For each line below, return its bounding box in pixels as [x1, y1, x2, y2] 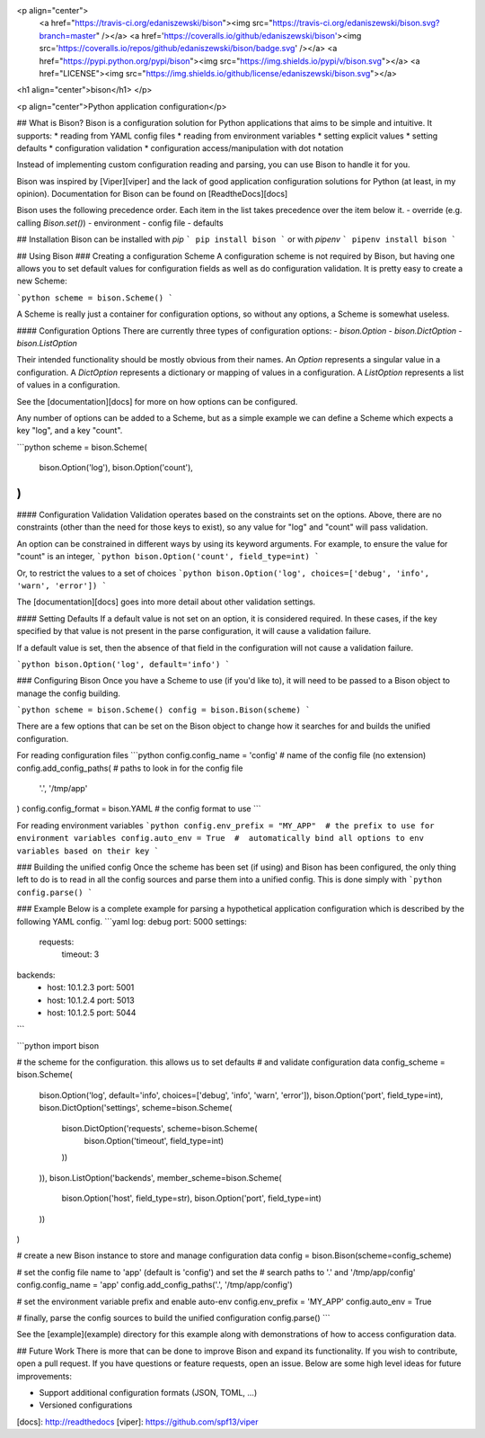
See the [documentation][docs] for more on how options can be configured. [16, 396, 298, 406]
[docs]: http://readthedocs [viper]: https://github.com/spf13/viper [16, 1416, 260, 1427]
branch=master [39, 30, 96, 40]
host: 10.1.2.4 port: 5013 [47, 995, 135, 1005]
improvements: [16, 1371, 72, 1381]
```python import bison [16, 1040, 100, 1051]
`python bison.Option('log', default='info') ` [16, 659, 231, 669]
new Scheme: [16, 275, 67, 287]
